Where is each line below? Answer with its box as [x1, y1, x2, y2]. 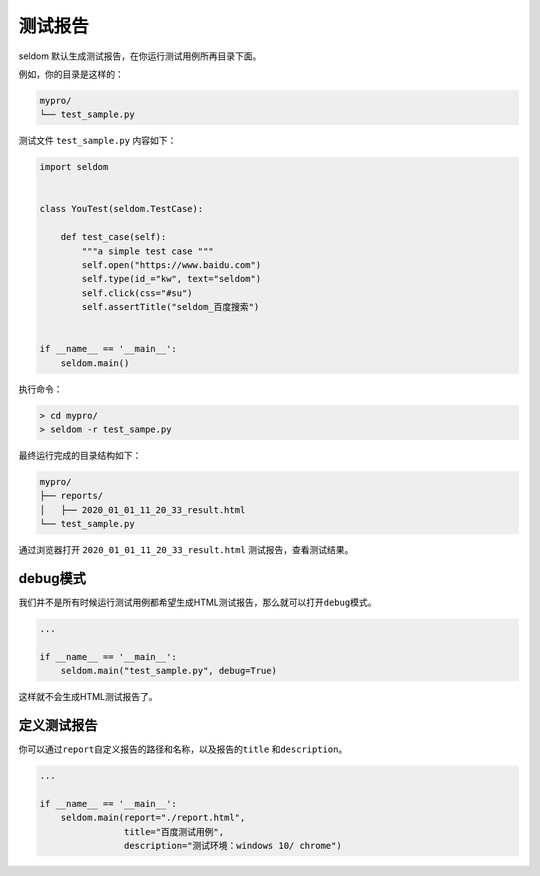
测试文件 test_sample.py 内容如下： [18, 135, 177, 147]
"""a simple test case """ [81, 245, 214, 257]
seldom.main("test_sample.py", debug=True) [60, 665, 277, 677]
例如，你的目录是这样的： [18, 68, 124, 80]
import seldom [39, 161, 109, 173]
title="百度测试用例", [123, 826, 225, 837]
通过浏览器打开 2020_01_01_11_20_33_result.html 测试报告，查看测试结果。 [18, 544, 354, 556]
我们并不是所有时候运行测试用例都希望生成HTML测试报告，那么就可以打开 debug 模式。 [18, 596, 377, 609]
